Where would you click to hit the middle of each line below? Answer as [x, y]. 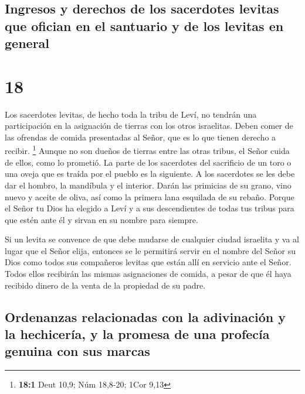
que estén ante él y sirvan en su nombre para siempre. [101, 219]
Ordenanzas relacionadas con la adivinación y [145, 316]
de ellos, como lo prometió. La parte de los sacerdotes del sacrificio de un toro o [148, 162]
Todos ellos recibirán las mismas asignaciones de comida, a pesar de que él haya [148, 274]
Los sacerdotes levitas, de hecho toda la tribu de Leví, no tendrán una [131, 114]
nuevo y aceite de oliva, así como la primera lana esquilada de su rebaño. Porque [150, 196]
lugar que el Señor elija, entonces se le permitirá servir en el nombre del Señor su [150, 250]
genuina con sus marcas [77, 351]
